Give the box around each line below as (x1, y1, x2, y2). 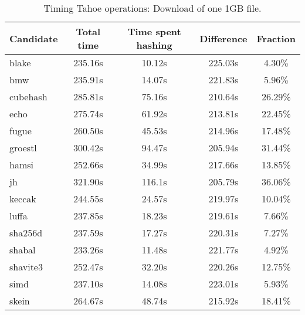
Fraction (256, 31, 296, 45)
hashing (136, 38, 172, 52)
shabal (9, 243, 36, 256)
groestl (9, 141, 37, 154)
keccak (9, 192, 36, 205)
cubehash (9, 90, 48, 103)
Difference (199, 31, 248, 45)
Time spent (127, 25, 181, 38)
